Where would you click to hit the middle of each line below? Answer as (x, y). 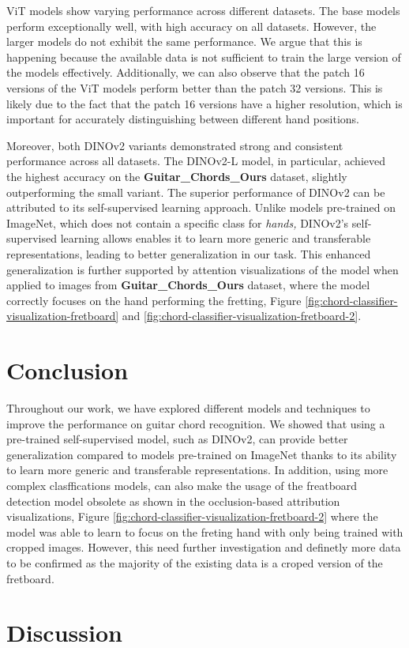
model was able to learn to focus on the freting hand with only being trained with (205, 531)
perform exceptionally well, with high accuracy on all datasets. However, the (191, 26)
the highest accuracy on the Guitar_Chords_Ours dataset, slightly (177, 176)
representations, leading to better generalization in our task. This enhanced (189, 253)
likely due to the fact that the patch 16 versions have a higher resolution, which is (204, 103)
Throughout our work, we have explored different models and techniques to (188, 408)
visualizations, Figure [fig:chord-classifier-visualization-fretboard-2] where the (192, 516)
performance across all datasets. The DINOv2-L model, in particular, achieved (196, 161)
